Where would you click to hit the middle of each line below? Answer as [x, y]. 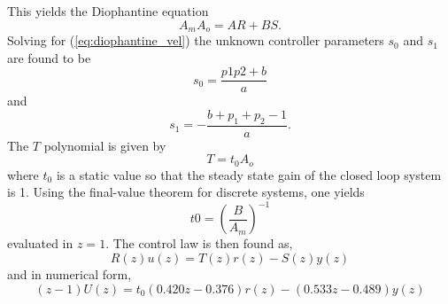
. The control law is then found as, [199, 243]
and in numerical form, [70, 274]
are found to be [49, 57]
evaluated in [40, 243]
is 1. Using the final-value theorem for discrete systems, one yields [186, 192]
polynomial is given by [105, 145]
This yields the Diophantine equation [108, 11]
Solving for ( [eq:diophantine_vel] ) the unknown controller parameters [196, 40]
